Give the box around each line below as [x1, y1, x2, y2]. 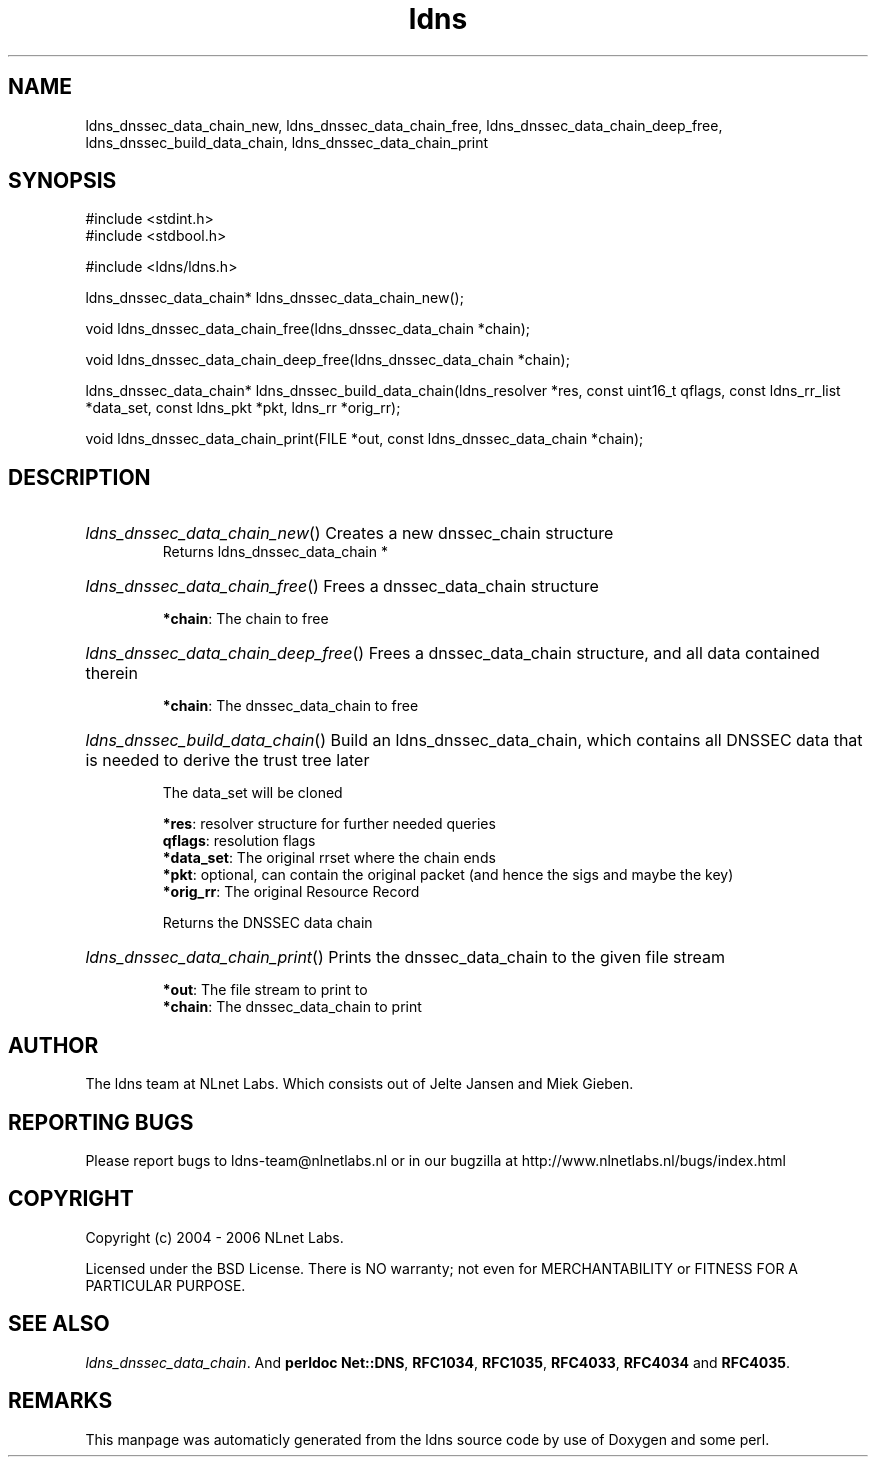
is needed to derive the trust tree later [85, 750, 370, 771]
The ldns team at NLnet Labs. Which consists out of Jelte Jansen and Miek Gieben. [85, 1075, 634, 1093]
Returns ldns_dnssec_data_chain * [162, 543, 388, 561]
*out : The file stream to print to [162, 981, 368, 999]
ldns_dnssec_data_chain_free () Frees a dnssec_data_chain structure [85, 576, 599, 597]
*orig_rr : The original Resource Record [162, 883, 420, 901]
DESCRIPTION [8, 464, 151, 490]
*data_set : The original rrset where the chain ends [162, 849, 496, 867]
